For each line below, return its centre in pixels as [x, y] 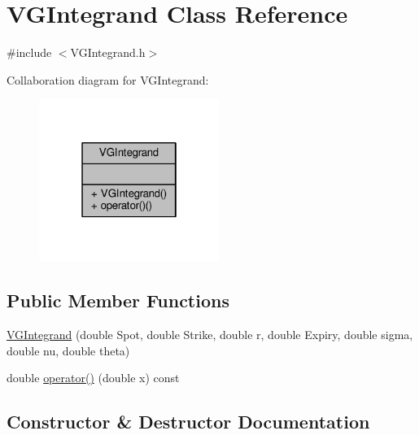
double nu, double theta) [68, 350]
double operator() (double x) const [93, 378]
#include [29, 52]
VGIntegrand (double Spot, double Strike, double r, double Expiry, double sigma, [210, 335]
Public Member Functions [118, 300]
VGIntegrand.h [108, 52]
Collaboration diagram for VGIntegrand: [108, 79]
